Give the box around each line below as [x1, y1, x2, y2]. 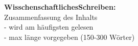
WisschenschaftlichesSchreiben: [4, 2, 116, 12]
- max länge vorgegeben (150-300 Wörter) [4, 31, 135, 42]
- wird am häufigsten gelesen [4, 21, 94, 32]
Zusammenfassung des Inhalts [4, 11, 98, 22]
